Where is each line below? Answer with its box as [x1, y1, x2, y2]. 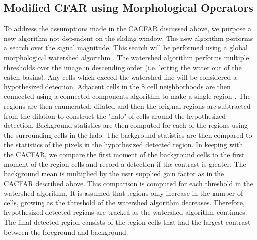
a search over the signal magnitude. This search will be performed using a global [4, 42, 248, 53]
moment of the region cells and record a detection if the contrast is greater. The [4, 159, 246, 169]
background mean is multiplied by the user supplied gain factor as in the [4, 168, 224, 179]
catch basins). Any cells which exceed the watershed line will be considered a [4, 72, 237, 82]
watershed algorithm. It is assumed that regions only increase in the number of [4, 188, 243, 198]
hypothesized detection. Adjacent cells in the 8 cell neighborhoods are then [4, 81, 231, 91]
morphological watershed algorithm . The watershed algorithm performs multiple [4, 52, 249, 62]
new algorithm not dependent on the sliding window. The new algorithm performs [4, 33, 253, 43]
